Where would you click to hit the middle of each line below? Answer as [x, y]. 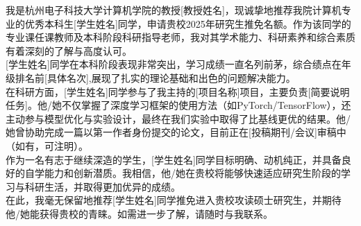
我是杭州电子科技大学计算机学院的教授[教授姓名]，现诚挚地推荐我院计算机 [174, 10]
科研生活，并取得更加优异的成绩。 [102, 186]
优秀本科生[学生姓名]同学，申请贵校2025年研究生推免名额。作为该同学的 [188, 23]
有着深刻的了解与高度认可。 [69, 50]
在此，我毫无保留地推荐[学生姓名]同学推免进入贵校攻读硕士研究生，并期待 [174, 200]
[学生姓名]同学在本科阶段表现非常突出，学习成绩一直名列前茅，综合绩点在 [174, 64]
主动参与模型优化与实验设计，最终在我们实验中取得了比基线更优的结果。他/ [178, 118]
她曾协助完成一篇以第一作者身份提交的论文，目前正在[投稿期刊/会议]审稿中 [176, 132]
